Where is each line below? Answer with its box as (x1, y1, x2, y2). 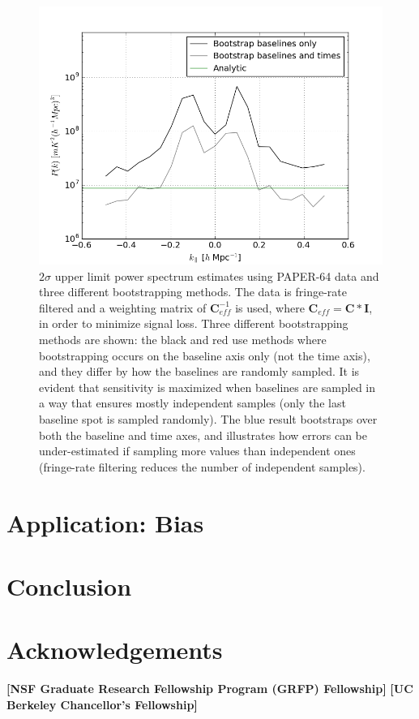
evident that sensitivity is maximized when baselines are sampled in (39, 378, 376, 395)
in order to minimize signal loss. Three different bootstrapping (39, 315, 348, 332)
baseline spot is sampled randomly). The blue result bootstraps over (39, 410, 378, 427)
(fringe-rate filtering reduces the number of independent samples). (39, 458, 366, 475)
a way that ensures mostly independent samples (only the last (39, 394, 346, 411)
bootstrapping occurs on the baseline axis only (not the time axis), (39, 347, 370, 364)
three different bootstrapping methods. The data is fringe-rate (39, 283, 348, 300)
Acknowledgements (6, 633, 223, 666)
